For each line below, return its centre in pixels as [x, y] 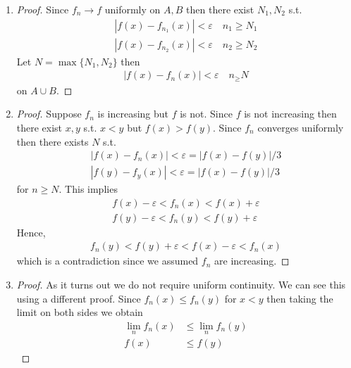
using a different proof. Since [79, 298]
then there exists [53, 141]
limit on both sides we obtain [80, 312]
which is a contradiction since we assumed [107, 261]
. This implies [88, 189]
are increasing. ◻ [252, 261]
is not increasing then [290, 114]
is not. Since [206, 114]
